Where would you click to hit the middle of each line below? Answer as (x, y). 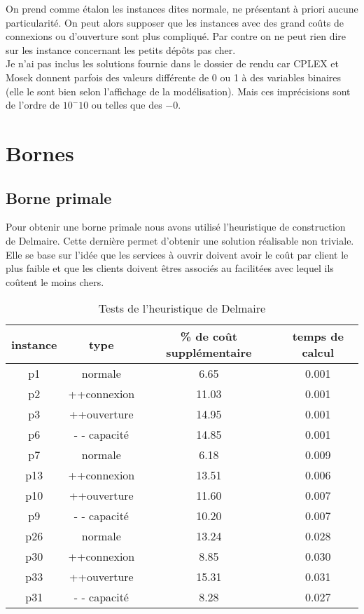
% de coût (209, 336)
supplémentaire (209, 353)
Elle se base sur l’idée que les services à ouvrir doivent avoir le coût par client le (177, 254)
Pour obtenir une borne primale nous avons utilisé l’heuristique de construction (176, 227)
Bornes (40, 152)
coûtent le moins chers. (55, 281)
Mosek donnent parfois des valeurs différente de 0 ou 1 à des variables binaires (174, 77)
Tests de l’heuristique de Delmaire (182, 308)
